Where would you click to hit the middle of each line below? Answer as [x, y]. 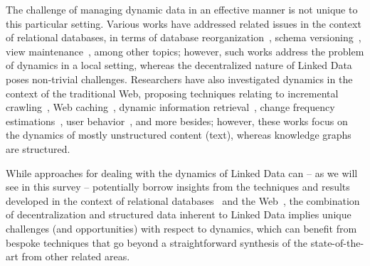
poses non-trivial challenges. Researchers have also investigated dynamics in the [179, 79]
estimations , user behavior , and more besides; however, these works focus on [177, 121]
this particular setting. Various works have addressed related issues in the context [184, 23]
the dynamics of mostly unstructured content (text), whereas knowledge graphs [179, 135]
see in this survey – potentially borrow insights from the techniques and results [178, 187]
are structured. [38, 148]
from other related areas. [76, 256]
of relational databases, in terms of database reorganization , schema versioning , [184, 37]
